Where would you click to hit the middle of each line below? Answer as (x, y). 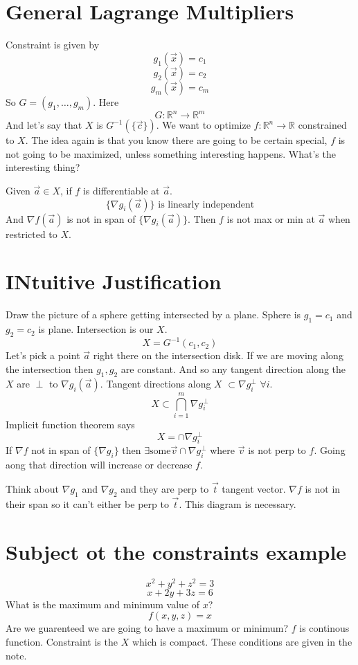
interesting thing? (43, 167)
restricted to (32, 234)
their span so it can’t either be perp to (87, 504)
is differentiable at (121, 190)
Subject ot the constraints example (176, 551)
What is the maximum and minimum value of (103, 604)
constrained (322, 125)
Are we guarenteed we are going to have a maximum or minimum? (147, 628)
